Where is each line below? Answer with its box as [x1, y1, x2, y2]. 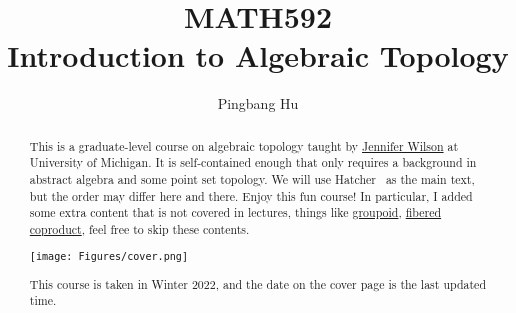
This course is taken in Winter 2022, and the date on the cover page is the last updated [29, 275, 487, 292]
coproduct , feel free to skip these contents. [29, 220, 250, 237]
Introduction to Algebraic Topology [7, 35, 509, 76]
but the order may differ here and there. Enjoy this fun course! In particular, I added [29, 187, 473, 204]
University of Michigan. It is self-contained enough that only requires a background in [29, 154, 477, 171]
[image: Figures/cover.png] [29, 250, 189, 262]
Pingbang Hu [217, 93, 299, 114]
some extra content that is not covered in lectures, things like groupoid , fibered [29, 204, 442, 221]
